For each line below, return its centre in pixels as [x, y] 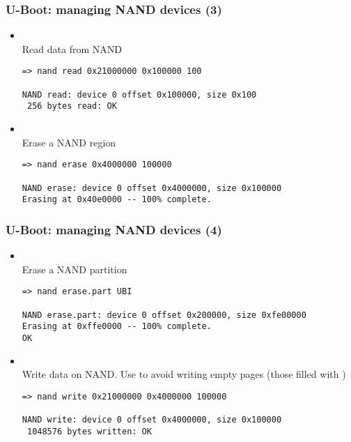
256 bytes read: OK [72, 106]
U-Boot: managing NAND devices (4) [114, 229]
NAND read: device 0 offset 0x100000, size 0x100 [139, 94]
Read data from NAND [72, 48]
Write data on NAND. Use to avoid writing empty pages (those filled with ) [184, 374]
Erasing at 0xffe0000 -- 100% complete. [117, 327]
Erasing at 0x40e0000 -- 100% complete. [117, 200]
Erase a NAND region [69, 142]
